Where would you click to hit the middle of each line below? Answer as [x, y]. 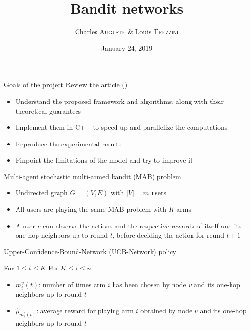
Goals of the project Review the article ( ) [66, 85]
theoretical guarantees [48, 111]
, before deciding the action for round [168, 235]
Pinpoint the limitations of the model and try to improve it [104, 160]
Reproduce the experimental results [68, 143]
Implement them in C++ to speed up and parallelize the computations [121, 127]
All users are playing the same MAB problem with [91, 209]
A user [25, 225]
